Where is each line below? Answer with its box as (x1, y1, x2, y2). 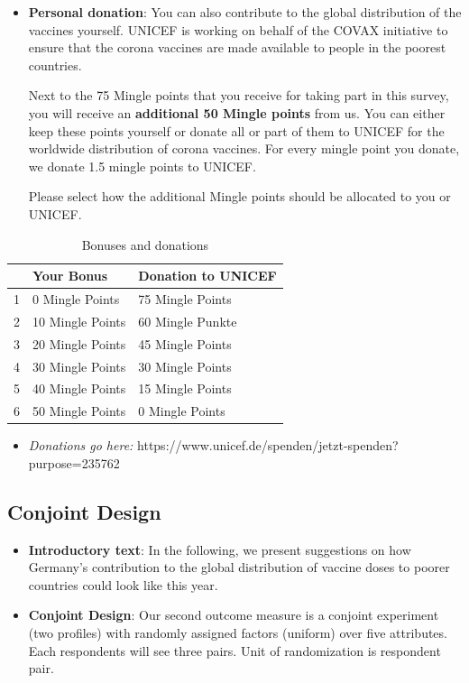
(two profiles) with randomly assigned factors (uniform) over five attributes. (28, 623, 447, 642)
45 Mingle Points (138, 334, 232, 353)
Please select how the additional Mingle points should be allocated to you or (28, 187, 451, 206)
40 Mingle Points (32, 379, 126, 398)
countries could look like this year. (28, 575, 218, 594)
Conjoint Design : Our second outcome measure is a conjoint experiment (28, 605, 439, 624)
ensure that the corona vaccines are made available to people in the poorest (28, 38, 446, 57)
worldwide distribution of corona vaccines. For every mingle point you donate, (28, 139, 460, 158)
